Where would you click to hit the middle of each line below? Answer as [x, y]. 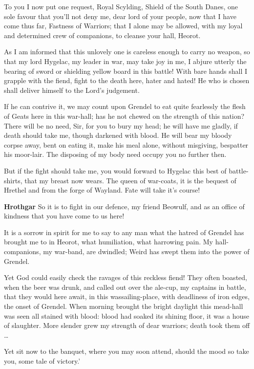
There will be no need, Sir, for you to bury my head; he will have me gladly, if [121, 125]
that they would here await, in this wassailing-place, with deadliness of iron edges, [127, 296]
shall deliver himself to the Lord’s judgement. [72, 90]
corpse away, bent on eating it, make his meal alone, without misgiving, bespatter [126, 144]
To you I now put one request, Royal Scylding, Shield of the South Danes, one [121, 6]
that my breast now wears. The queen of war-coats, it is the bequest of [130, 180]
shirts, [13, 180]
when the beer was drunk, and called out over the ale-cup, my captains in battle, [125, 287]
